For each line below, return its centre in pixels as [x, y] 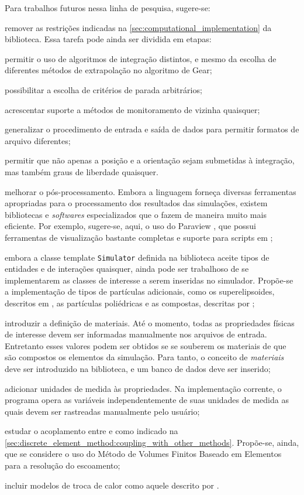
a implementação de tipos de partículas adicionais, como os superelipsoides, [140, 291]
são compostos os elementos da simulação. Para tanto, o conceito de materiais [144, 357]
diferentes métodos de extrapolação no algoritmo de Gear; [108, 70]
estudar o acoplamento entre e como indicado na [91, 431]
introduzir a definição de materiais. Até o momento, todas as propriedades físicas [150, 322]
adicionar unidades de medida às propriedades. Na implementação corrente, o [143, 388]
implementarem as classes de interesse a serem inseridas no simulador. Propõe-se [149, 280]
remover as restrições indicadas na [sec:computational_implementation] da [138, 27]
